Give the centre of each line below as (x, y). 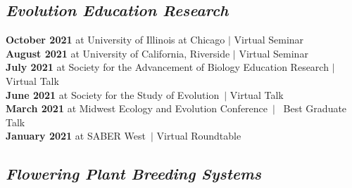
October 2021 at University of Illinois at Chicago (115, 40)
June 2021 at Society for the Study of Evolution (113, 94)
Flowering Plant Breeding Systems (134, 174)
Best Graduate (315, 108)
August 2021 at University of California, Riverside (118, 53)
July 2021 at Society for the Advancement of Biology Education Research (167, 67)
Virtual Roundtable (199, 136)
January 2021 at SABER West (76, 136)
